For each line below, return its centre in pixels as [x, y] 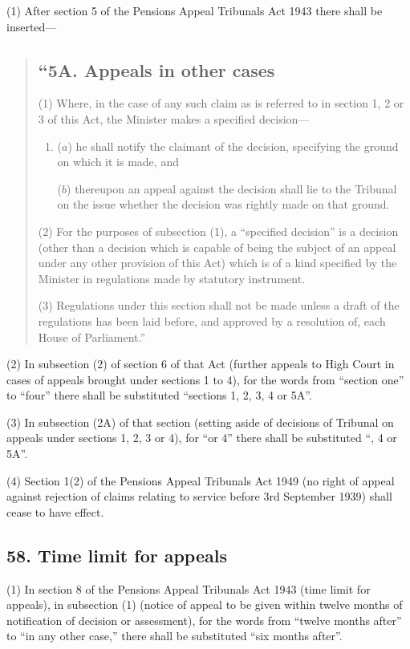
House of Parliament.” [92, 337]
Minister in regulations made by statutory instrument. [172, 278]
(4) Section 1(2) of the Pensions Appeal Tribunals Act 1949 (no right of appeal [201, 480]
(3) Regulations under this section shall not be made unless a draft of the [219, 305]
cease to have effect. [55, 511]
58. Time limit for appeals [117, 555]
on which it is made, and [118, 162]
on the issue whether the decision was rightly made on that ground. [223, 204]
